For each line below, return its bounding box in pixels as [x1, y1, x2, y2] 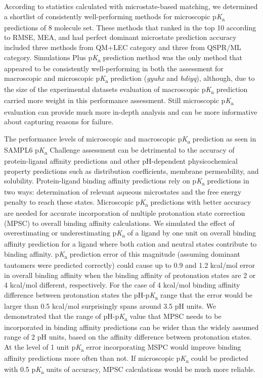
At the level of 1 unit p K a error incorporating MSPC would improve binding [4, 341, 241, 353]
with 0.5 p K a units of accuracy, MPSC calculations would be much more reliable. [4, 364, 255, 375]
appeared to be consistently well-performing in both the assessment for [4, 63, 224, 73]
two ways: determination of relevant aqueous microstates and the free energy [4, 186, 242, 197]
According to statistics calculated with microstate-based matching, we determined [4, 1, 258, 11]
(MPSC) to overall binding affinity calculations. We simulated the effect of [4, 217, 235, 228]
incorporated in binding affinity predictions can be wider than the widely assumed [4, 321, 259, 332]
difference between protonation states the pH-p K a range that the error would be [4, 289, 253, 301]
